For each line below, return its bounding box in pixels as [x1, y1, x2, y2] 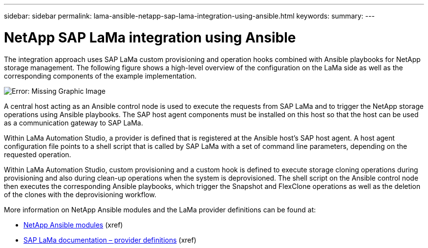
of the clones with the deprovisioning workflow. [4, 190, 156, 199]
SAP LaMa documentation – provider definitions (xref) [23, 235, 196, 244]
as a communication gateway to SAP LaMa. [4, 118, 143, 127]
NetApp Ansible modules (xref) [23, 220, 123, 229]
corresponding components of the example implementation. [4, 71, 197, 80]
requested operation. [4, 150, 71, 159]
